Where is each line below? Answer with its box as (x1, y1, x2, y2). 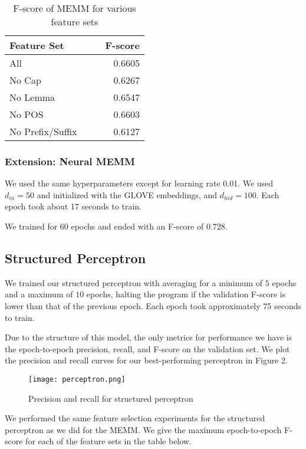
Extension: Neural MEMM (5, 153, 135, 168)
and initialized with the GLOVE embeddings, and (37, 188, 218, 201)
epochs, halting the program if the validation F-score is (86, 288, 286, 300)
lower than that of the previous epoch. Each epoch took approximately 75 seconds (5, 299, 301, 312)
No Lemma (9, 90, 55, 104)
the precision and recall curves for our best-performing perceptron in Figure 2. (5, 354, 288, 366)
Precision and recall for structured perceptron (28, 392, 193, 404)
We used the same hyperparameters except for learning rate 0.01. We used (5, 177, 274, 189)
